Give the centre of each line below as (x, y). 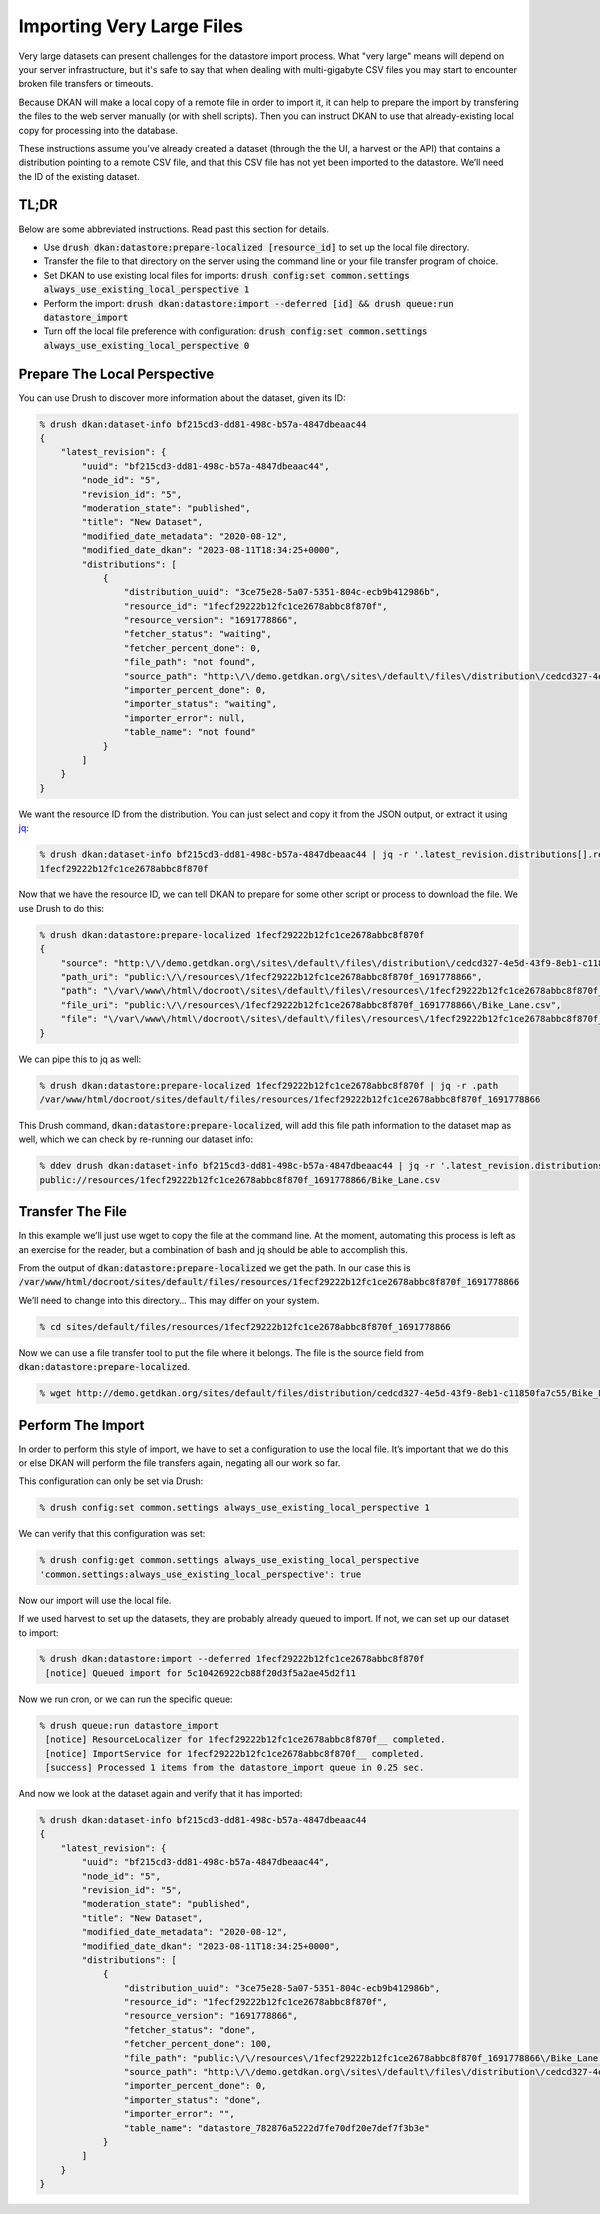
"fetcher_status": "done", (190, 2029)
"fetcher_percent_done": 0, (192, 648)
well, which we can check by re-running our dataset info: (136, 1139)
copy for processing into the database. (98, 130)
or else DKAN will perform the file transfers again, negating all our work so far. (179, 1463)
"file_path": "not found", (190, 662)
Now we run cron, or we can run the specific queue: (126, 1699)
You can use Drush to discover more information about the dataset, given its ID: (182, 397)
